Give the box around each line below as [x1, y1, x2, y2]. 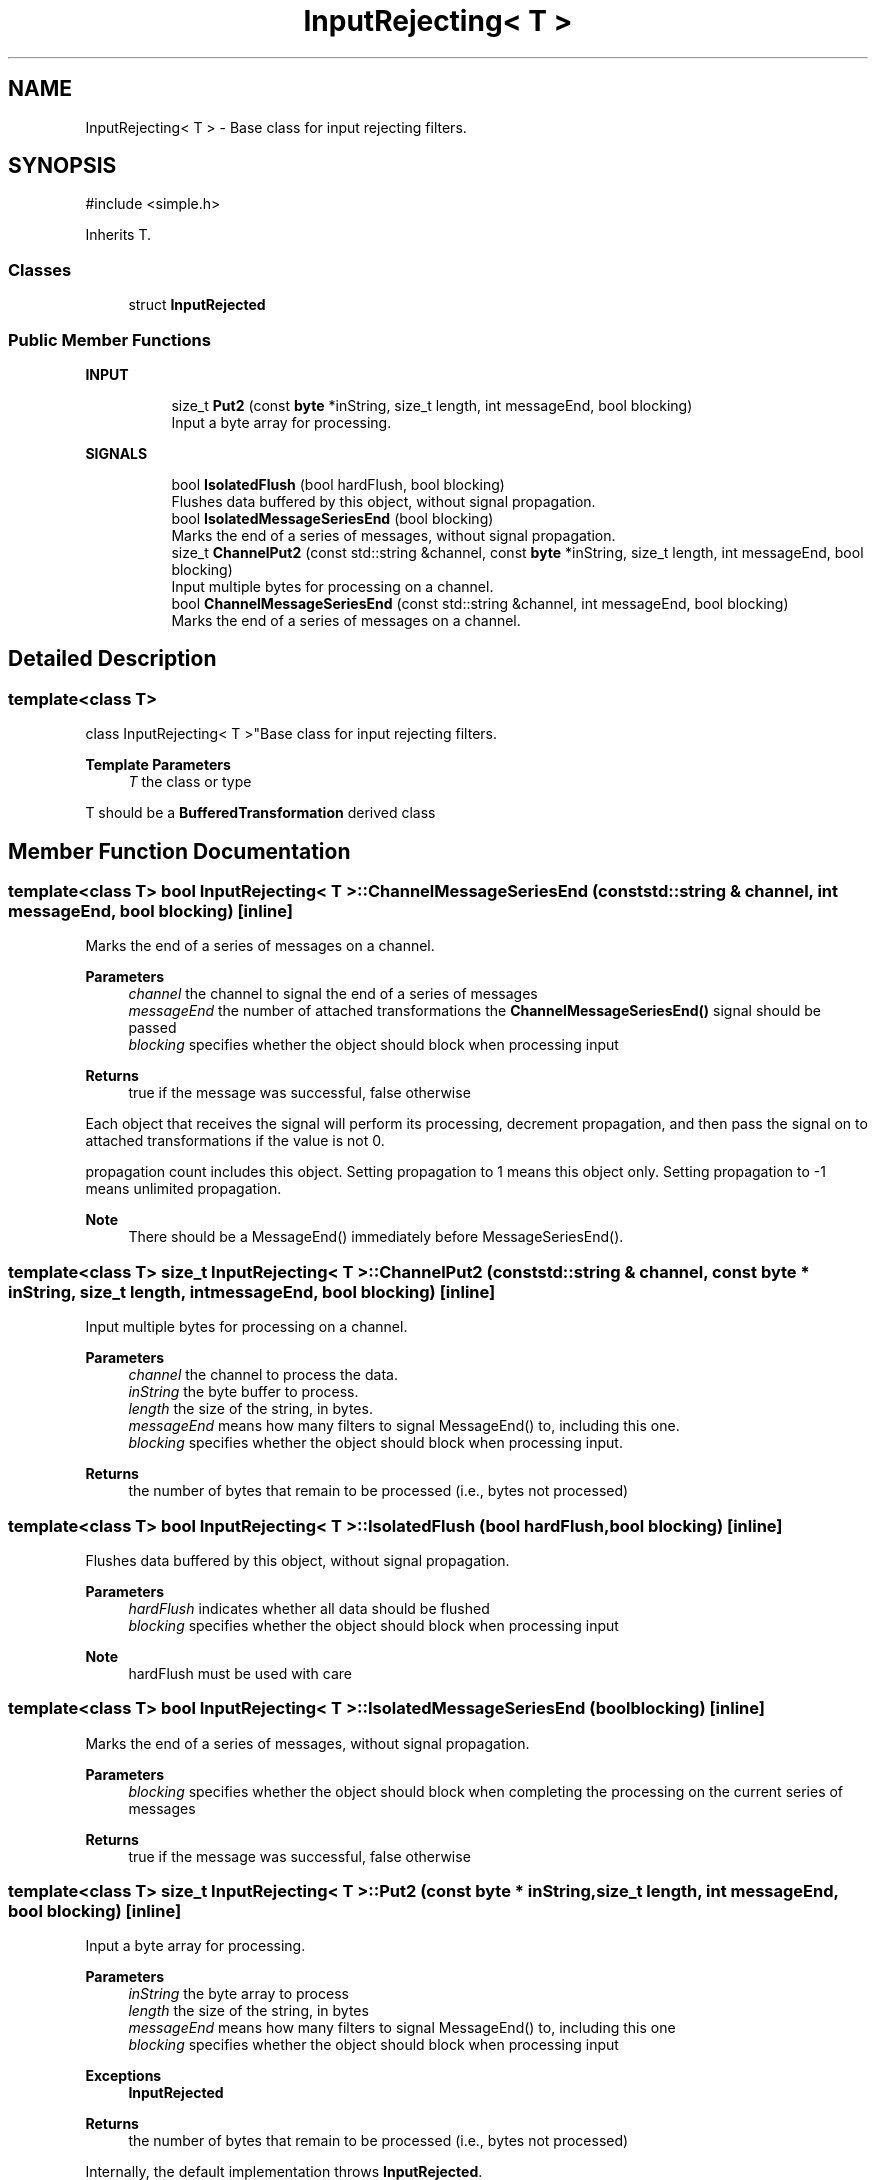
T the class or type [128, 773, 252, 791]
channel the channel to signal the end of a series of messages [128, 985, 538, 1003]
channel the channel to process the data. [128, 1366, 398, 1384]
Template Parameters [85, 756, 231, 774]
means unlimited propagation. [85, 1180, 282, 1198]
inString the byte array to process [128, 1985, 349, 2003]
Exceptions [85, 2067, 162, 2085]
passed [128, 1019, 177, 1037]
